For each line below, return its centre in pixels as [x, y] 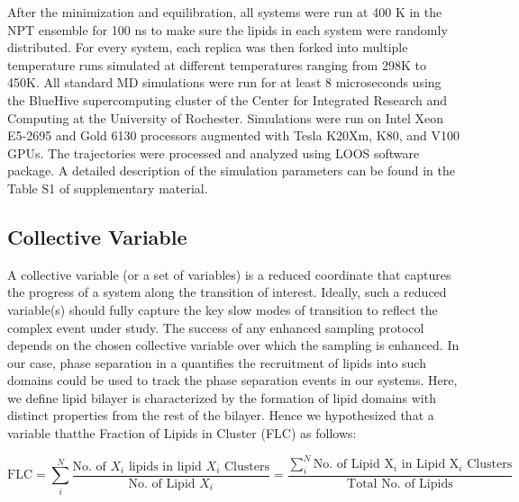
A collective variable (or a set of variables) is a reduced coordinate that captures [229, 274]
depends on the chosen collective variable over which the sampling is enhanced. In [233, 345]
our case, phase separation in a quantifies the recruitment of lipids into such [217, 362]
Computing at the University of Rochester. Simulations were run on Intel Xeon [225, 117]
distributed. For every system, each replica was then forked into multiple [208, 47]
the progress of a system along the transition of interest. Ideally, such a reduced [227, 292]
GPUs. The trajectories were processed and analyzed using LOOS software [214, 152]
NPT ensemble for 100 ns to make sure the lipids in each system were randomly [228, 29]
